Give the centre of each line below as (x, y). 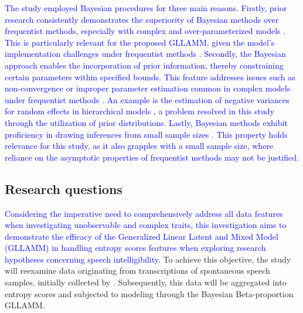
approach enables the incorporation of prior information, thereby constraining (144, 65)
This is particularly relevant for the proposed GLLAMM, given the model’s (140, 42)
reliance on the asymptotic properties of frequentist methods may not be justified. (152, 157)
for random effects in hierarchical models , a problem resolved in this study (139, 111)
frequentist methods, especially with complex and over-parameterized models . (145, 31)
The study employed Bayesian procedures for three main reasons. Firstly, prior (146, 8)
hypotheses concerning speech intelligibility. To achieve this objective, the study (148, 259)
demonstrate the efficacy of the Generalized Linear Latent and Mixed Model (142, 236)
